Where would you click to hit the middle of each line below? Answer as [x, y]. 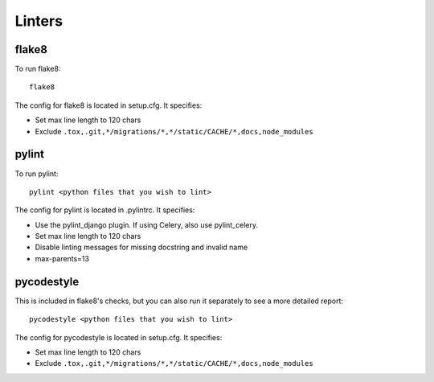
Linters [39, 21]
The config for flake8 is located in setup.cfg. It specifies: [108, 105]
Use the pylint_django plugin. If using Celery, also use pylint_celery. [147, 224]
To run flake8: [38, 69]
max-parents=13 [62, 258]
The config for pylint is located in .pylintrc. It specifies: [105, 210]
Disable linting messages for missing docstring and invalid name [141, 247]
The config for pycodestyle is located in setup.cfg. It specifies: [119, 337]
